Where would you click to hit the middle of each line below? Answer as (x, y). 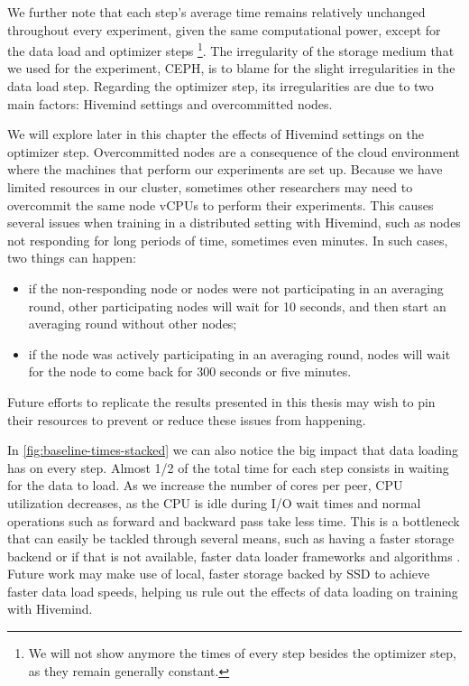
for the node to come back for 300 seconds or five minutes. (190, 371)
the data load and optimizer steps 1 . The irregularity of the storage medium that (231, 49)
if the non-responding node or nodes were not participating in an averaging (236, 287)
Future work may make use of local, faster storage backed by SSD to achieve (219, 574)
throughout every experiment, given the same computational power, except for (224, 29)
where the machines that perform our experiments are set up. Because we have (225, 169)
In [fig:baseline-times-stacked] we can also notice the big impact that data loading (233, 450)
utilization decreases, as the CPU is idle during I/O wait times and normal (214, 502)
